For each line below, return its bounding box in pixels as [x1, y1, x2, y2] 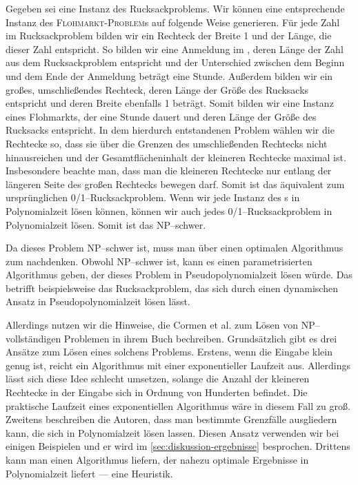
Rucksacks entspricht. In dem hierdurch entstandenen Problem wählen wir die [6, 123, 335, 137]
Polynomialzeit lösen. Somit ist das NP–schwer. [6, 217, 206, 231]
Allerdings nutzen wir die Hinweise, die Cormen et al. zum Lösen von [6, 318, 299, 332]
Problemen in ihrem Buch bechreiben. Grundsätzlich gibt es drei [63, 331, 337, 345]
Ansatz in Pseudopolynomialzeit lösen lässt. [6, 294, 190, 309]
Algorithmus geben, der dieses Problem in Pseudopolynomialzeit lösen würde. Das [6, 267, 352, 282]
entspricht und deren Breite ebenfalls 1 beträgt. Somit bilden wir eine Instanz [6, 96, 334, 110]
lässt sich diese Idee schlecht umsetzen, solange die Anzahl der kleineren [6, 371, 310, 386]
